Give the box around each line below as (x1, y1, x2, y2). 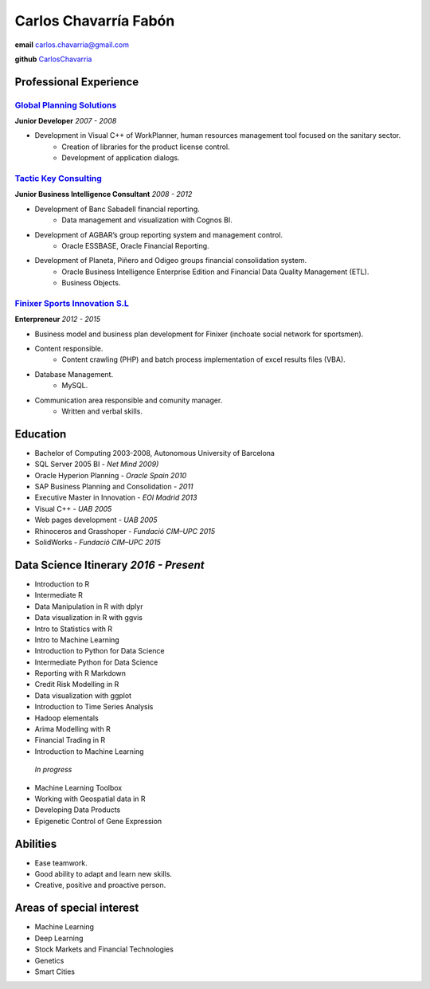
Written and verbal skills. (61, 406, 143, 416)
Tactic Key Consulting (14, 173, 103, 184)
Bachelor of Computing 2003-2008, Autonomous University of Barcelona (34, 448, 275, 457)
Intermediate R (34, 591, 83, 600)
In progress (34, 765, 72, 775)
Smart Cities (34, 967, 76, 976)
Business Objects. (61, 278, 121, 288)
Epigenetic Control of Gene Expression (34, 816, 162, 826)
